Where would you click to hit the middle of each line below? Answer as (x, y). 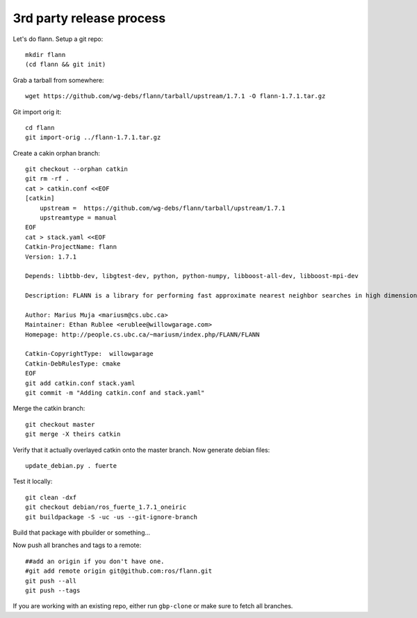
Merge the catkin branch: (49, 408)
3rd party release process (89, 18)
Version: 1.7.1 (51, 257)
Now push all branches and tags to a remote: (77, 545)
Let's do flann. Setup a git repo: (58, 39)
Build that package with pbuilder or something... (82, 532)
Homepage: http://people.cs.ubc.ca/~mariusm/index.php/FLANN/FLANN (142, 334)
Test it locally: (33, 481)
